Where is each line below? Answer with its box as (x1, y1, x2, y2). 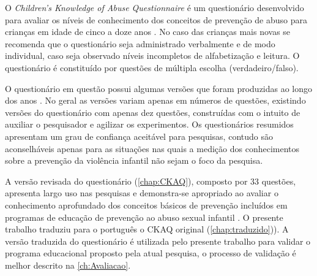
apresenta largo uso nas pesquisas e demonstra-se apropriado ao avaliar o (5, 186, 278, 199)
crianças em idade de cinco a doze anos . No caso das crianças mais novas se (5, 25, 291, 38)
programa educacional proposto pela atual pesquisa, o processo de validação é (5, 247, 296, 259)
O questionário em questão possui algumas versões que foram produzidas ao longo (5, 82, 313, 94)
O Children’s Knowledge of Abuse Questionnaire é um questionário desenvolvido (5, 1, 304, 13)
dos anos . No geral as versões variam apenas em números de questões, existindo (5, 94, 306, 107)
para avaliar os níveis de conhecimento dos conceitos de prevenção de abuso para (5, 13, 307, 26)
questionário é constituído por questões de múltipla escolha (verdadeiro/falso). (5, 61, 299, 74)
